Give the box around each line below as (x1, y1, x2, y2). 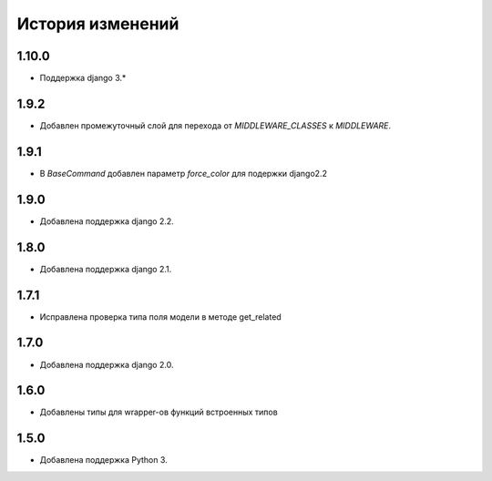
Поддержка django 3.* (39, 73, 127, 84)
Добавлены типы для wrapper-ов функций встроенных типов (39, 406, 278, 418)
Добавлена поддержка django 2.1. (39, 263, 172, 274)
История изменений (16, 14, 179, 34)
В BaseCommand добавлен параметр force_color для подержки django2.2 (39, 168, 328, 179)
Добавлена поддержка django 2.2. (39, 215, 175, 227)
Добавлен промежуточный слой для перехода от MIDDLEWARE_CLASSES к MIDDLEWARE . (39, 119, 392, 131)
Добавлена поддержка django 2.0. (39, 359, 174, 370)
